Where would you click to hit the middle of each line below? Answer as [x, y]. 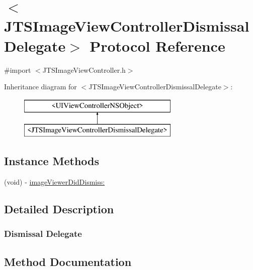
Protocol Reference [157, 45]
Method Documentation [68, 261]
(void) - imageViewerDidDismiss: [55, 182]
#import [18, 70]
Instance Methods [52, 161]
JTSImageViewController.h [84, 70]
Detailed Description [59, 209]
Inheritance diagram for [40, 87]
